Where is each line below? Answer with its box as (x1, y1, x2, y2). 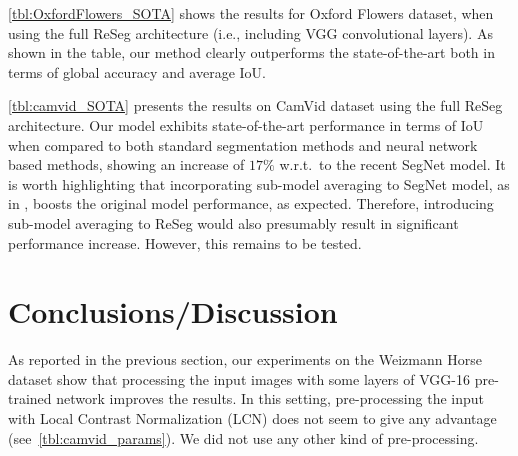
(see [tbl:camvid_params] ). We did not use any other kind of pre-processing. (8, 427, 479, 448)
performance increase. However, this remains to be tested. (8, 232, 362, 253)
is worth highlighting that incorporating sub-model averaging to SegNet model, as (8, 173, 510, 194)
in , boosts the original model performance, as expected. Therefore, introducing (8, 193, 494, 214)
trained (8, 388, 52, 409)
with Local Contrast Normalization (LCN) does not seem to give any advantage (8, 408, 497, 429)
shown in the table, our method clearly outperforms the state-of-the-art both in (8, 42, 495, 63)
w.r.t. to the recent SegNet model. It (279, 154, 506, 175)
